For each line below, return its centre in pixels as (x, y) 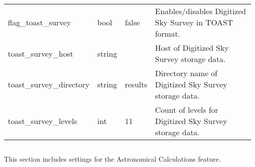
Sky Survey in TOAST (194, 22)
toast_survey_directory (49, 84)
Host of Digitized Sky (192, 48)
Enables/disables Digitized (201, 11)
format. (168, 33)
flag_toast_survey (39, 22)
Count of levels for (187, 110)
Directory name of (186, 73)
